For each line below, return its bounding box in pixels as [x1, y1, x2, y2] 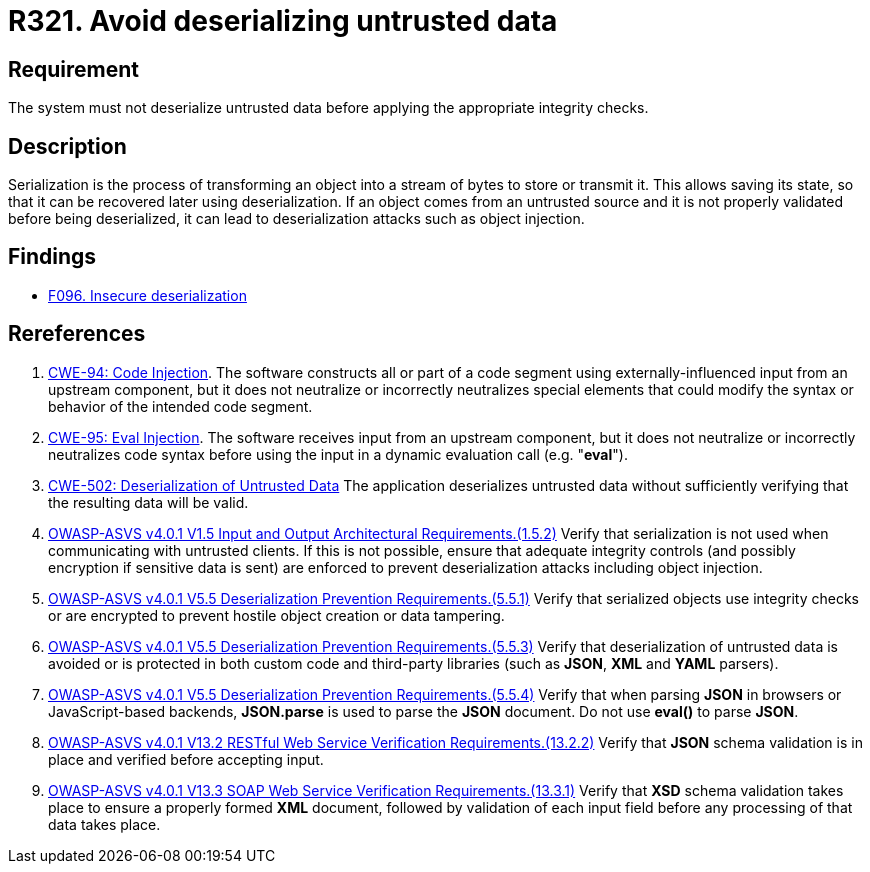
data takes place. [48, 815, 161, 833]
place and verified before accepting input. [48, 750, 324, 768]
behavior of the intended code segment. [48, 397, 313, 415]
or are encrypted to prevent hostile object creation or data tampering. [48, 606, 505, 624]
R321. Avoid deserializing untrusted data [8, 4, 558, 38]
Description [8, 133, 127, 159]
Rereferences [8, 321, 146, 347]
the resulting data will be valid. [48, 493, 249, 511]
